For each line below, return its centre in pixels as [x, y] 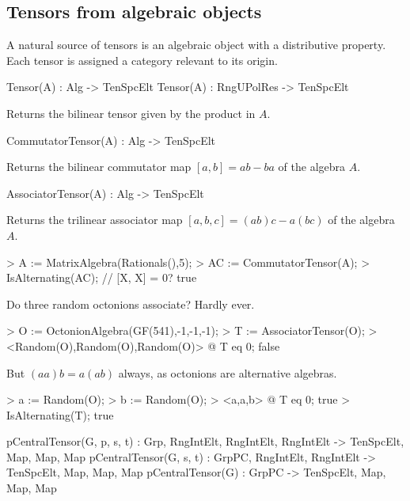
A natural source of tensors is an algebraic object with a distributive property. [196, 45]
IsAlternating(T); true [60, 414]
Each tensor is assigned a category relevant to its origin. [142, 60]
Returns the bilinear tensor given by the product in [131, 113]
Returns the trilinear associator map [95, 220]
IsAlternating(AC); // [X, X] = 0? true [102, 277]
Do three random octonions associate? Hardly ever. [131, 304]
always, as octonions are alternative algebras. [228, 372]
